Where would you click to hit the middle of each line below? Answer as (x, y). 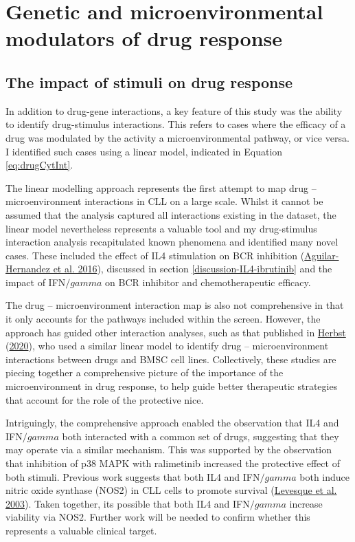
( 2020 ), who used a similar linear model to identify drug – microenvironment (167, 346)
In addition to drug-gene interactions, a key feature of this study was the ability (174, 110)
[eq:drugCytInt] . (39, 165)
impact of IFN (36, 282)
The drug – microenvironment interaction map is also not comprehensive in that (175, 305)
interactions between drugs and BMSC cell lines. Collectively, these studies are (171, 359)
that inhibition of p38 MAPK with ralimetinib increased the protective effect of (173, 463)
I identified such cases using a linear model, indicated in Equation (144, 151)
